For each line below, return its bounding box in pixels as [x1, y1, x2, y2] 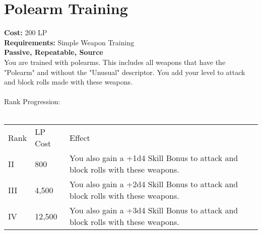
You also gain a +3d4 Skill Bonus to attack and [70, 204, 238, 216]
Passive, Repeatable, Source [4, 47, 103, 57]
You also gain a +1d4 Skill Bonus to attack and [70, 152, 238, 164]
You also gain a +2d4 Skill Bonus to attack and [70, 178, 238, 190]
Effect [70, 131, 90, 143]
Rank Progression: [4, 96, 60, 107]
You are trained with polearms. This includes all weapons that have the [4, 56, 226, 67]
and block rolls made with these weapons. [4, 76, 133, 87]
